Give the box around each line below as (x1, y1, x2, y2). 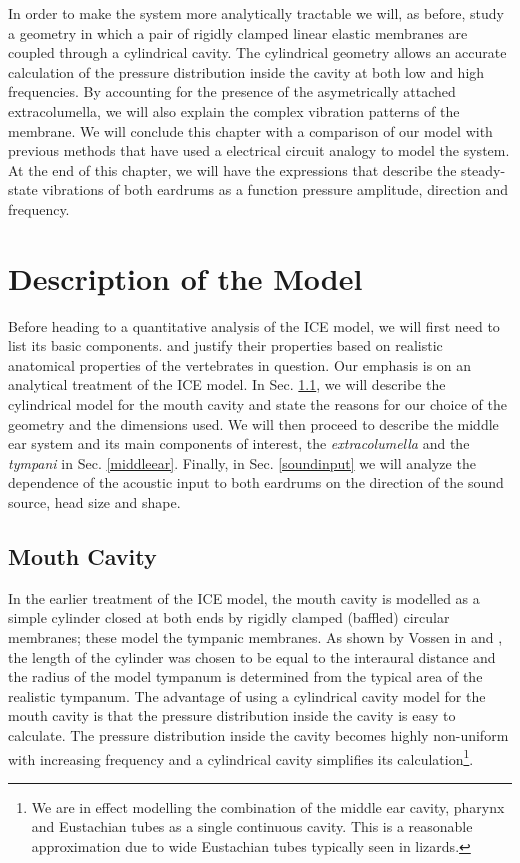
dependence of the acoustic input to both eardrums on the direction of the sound (8, 472, 504, 493)
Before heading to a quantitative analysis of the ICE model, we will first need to (8, 315, 500, 336)
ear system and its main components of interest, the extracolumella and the (8, 433, 470, 454)
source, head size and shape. (8, 492, 181, 512)
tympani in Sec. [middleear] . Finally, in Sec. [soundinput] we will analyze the (8, 452, 476, 473)
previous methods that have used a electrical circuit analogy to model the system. (8, 140, 510, 161)
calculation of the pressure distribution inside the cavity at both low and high (8, 61, 485, 82)
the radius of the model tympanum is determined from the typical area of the (8, 666, 483, 687)
